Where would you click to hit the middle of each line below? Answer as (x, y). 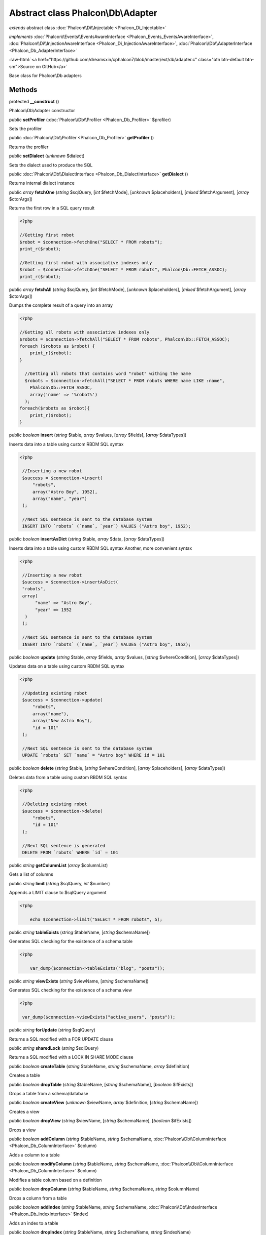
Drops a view (22, 1130)
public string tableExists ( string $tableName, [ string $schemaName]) (80, 932)
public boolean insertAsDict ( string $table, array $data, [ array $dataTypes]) (87, 539)
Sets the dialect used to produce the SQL (51, 165)
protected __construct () (34, 101)
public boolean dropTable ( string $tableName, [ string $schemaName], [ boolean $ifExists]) (101, 1084)
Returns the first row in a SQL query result (52, 208)
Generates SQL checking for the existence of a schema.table (71, 942)
